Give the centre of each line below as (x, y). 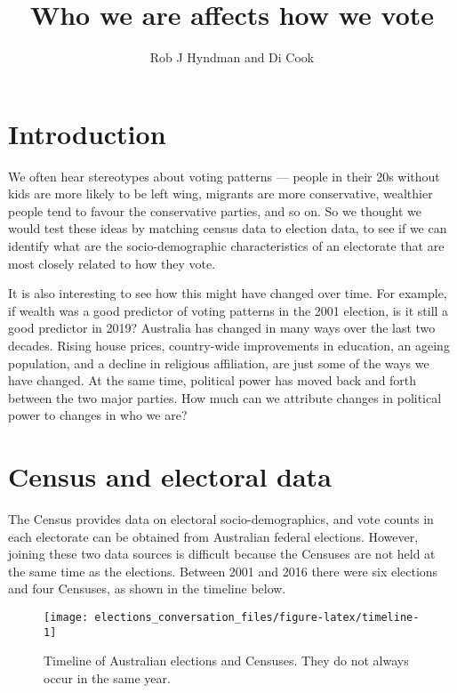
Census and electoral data (170, 476)
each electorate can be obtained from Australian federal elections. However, (213, 536)
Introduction (87, 133)
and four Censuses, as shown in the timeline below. (147, 588)
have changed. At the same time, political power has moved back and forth (212, 380)
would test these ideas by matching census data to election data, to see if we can (228, 228)
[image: (66, 618)
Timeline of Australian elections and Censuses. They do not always (226, 661)
